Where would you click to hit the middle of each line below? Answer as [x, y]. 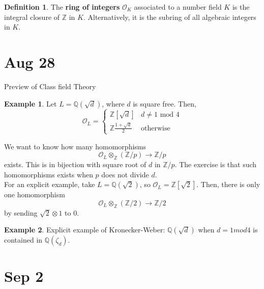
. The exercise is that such [216, 164]
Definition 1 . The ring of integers [62, 7]
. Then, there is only [228, 184]
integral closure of [32, 17]
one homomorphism [35, 194]
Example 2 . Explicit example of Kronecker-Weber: [85, 230]
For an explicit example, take [50, 184]
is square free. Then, [165, 103]
